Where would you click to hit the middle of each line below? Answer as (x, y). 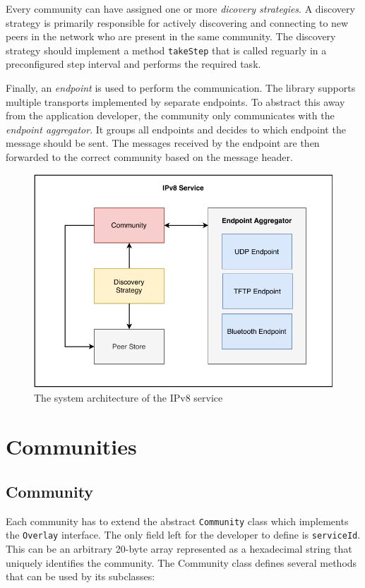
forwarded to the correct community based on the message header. (149, 157)
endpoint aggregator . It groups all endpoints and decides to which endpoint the (176, 129)
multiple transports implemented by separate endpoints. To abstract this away (175, 101)
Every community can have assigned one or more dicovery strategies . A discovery (180, 8)
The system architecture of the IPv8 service (128, 398)
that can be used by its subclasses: (80, 576)
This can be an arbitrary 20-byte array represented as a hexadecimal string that (179, 548)
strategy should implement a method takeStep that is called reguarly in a (166, 50)
